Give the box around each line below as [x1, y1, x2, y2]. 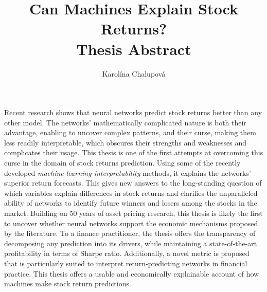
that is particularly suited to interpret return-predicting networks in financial [4, 258, 247, 268]
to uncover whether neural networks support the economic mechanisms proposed [4, 217, 258, 228]
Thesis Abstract [76, 38, 191, 59]
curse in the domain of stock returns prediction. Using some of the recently [4, 157, 241, 168]
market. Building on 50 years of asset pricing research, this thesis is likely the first [4, 208, 263, 218]
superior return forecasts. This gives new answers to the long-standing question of [4, 177, 262, 188]
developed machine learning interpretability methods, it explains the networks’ [4, 167, 251, 178]
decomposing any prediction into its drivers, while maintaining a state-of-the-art [4, 238, 257, 248]
